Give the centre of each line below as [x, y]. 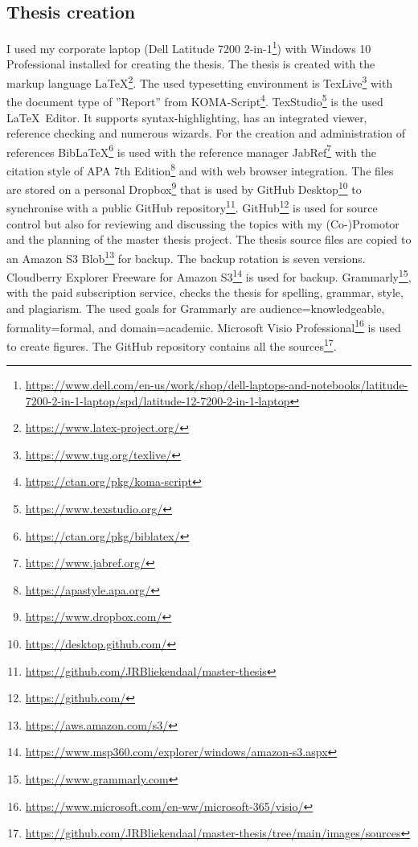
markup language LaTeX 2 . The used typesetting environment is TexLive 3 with [200, 82]
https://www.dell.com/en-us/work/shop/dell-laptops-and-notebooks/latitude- [217, 385]
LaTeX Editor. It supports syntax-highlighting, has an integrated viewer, [187, 117]
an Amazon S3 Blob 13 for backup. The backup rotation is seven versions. [186, 257]
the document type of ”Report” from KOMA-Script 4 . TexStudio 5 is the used [195, 100]
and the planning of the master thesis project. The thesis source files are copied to [209, 239]
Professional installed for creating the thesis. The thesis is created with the [191, 64]
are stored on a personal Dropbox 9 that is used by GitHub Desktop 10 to [184, 188]
